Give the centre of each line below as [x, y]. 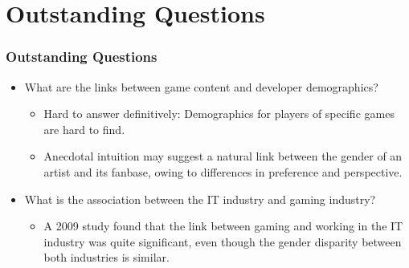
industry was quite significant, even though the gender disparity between [223, 241]
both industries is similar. [106, 257]
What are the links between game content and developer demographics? [201, 86]
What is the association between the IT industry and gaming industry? [200, 199]
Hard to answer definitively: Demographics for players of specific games [219, 114]
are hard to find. [84, 129]
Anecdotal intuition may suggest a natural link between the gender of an [223, 156]
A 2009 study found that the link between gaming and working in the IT [223, 226]
